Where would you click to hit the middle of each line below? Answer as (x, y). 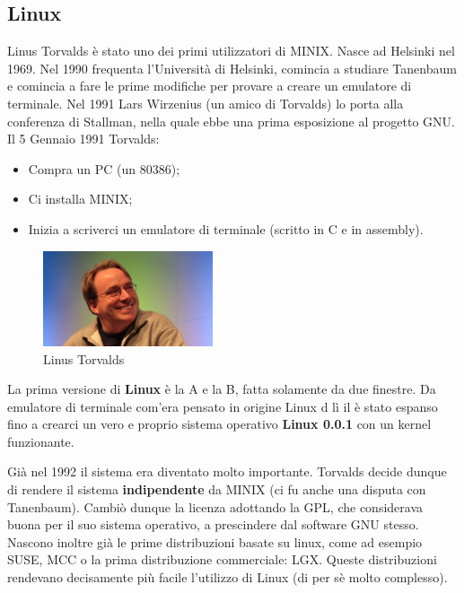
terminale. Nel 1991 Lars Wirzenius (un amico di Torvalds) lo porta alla (206, 103)
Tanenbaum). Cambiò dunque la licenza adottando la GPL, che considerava (215, 506)
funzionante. (41, 441)
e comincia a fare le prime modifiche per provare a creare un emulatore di (210, 86)
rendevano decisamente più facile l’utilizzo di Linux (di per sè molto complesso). (228, 577)
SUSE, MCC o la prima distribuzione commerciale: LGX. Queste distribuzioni (222, 559)
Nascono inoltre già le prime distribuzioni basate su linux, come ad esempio (215, 541)
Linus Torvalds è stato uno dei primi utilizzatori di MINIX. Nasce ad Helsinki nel (231, 51)
